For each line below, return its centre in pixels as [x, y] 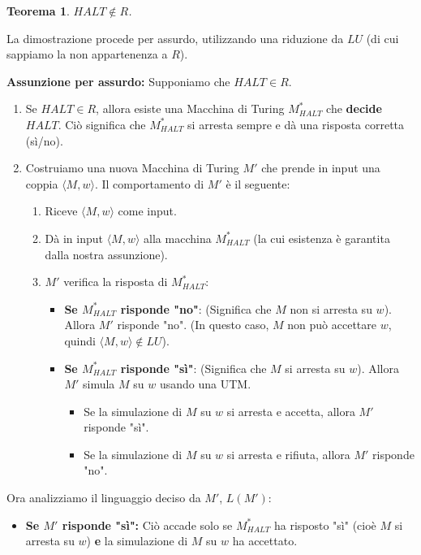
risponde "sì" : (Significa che [193, 368]
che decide [354, 108]
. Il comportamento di [149, 183]
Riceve [61, 211]
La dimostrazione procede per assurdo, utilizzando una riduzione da [175, 38]
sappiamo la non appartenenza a [87, 54]
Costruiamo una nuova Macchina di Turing [132, 168]
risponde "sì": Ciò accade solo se [147, 525]
